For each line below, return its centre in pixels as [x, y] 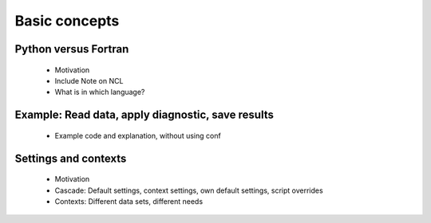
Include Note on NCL [89, 80]
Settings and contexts [71, 158]
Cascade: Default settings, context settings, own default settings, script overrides [189, 190]
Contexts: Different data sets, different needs [129, 201]
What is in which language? [100, 92]
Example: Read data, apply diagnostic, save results [144, 115]
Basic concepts [67, 21]
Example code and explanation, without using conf [138, 135]
